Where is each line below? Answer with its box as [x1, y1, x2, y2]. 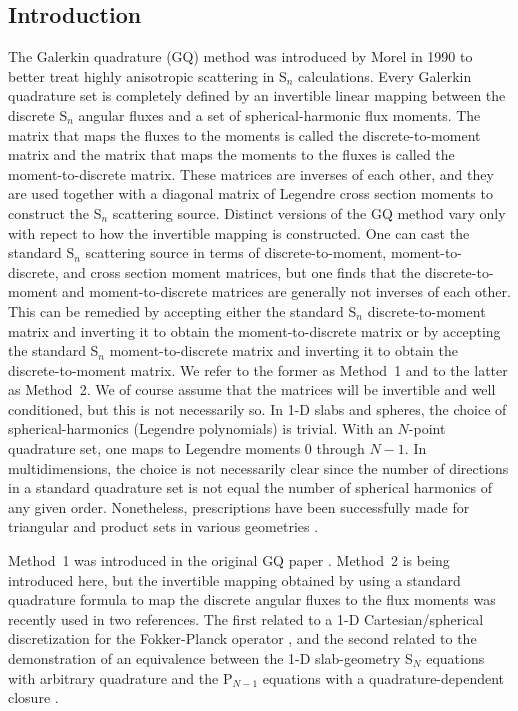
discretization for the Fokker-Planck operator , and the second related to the [8, 628, 477, 649]
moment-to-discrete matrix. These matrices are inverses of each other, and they [8, 163, 494, 184]
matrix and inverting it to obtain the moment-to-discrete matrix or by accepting [8, 320, 501, 341]
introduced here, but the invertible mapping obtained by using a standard [8, 569, 461, 590]
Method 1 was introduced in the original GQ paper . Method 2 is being [8, 550, 450, 571]
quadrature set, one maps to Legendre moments [8, 438, 301, 459]
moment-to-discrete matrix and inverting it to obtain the [109, 340, 458, 361]
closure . [8, 687, 59, 708]
